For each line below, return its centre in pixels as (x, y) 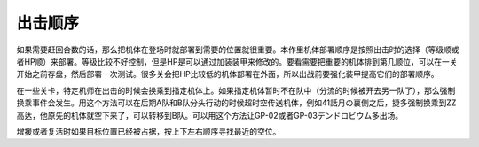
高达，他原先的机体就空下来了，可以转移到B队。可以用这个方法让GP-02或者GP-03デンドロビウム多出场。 (210, 115)
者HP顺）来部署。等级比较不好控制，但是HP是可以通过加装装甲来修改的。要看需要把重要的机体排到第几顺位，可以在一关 (237, 61)
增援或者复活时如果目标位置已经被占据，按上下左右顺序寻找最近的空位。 (149, 131)
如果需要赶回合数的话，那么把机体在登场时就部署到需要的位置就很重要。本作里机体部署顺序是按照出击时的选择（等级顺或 (238, 50)
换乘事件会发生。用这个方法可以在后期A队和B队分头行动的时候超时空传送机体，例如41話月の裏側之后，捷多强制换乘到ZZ (236, 103)
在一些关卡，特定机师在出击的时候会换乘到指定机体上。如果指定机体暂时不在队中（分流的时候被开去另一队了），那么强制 (236, 90)
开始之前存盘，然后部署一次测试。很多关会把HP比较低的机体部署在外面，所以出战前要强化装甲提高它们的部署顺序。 (228, 74)
